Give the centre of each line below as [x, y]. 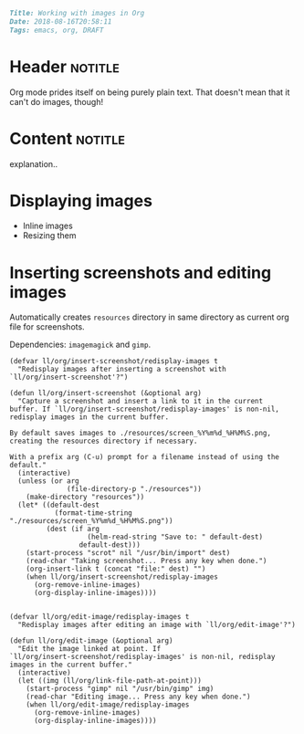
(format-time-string [93, 513]
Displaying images [81, 200]
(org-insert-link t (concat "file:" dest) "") [116, 569]
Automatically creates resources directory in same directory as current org [149, 317]
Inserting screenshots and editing [141, 273]
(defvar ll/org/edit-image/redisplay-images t [100, 617]
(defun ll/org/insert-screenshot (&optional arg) [106, 393]
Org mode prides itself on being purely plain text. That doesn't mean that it [150, 92]
